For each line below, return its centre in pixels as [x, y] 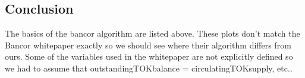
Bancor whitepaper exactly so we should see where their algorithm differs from [148, 45]
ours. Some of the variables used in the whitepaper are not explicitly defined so [149, 56]
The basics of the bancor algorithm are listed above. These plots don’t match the [152, 33]
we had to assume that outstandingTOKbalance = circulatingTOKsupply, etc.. [149, 68]
